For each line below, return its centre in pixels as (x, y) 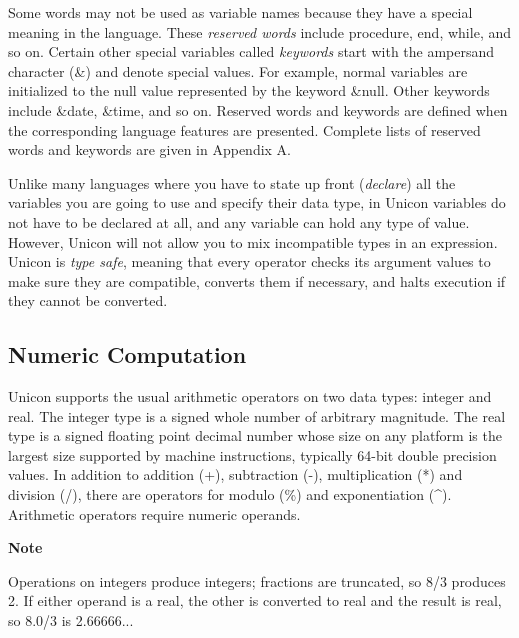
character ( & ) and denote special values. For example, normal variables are (238, 70)
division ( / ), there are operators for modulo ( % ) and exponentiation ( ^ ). (230, 494)
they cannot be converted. (88, 300)
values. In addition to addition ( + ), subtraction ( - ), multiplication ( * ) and (235, 474)
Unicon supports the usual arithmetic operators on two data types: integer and (250, 396)
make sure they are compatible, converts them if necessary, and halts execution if (257, 280)
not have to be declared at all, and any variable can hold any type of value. (239, 221)
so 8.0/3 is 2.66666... (71, 620)
